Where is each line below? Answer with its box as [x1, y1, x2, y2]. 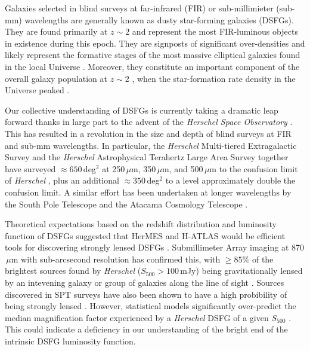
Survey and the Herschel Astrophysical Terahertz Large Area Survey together [5, 151, 289, 163]
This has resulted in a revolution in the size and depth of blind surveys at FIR [5, 127, 292, 139]
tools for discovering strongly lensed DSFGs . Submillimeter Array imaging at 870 [5, 241, 305, 254]
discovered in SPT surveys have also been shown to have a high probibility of [5, 288, 287, 300]
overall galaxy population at [5, 72, 107, 84]
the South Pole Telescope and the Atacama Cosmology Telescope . [5, 197, 248, 210]
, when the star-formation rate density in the [132, 72, 296, 84]
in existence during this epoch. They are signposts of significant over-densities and [5, 36, 305, 49]
